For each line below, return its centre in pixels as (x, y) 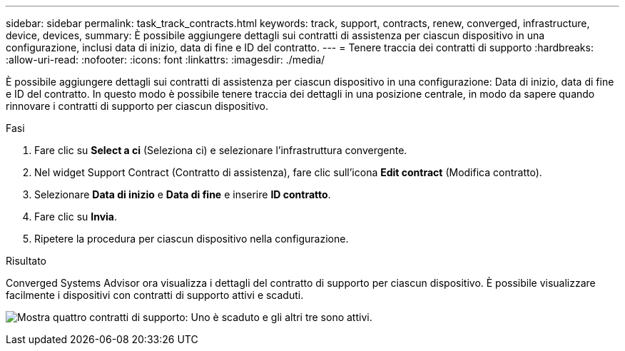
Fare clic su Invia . (76, 217)
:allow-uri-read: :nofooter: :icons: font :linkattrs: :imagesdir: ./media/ (166, 60)
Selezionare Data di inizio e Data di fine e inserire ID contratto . (183, 194)
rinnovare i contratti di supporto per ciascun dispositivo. (137, 106)
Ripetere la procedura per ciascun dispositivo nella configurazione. (192, 239)
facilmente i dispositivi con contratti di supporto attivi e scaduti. (155, 295)
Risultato (26, 261)
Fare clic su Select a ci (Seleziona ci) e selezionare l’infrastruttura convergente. (221, 150)
